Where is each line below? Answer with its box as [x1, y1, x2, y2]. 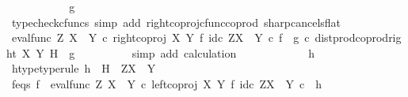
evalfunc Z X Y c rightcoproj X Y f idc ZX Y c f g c [11, 29, 310, 46]
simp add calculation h [132, 44, 315, 61]
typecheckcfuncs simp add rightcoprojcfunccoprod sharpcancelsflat [11, 13, 341, 30]
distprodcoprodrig [315, 29, 402, 46]
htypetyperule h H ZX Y [11, 60, 156, 76]
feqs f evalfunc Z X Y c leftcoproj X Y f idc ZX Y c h [11, 75, 322, 91]
